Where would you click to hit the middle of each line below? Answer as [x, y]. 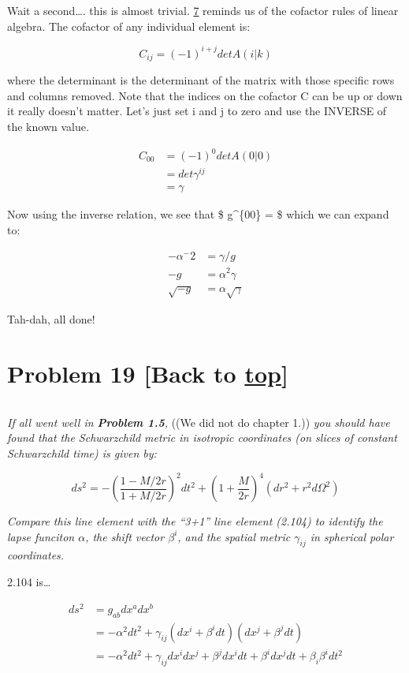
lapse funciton [41, 536]
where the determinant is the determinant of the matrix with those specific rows [201, 80]
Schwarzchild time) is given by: [82, 453]
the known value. [48, 126]
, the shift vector [125, 536]
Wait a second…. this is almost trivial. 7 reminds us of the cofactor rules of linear [203, 10]
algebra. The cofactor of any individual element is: [129, 26]
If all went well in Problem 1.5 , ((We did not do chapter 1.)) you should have [199, 422]
